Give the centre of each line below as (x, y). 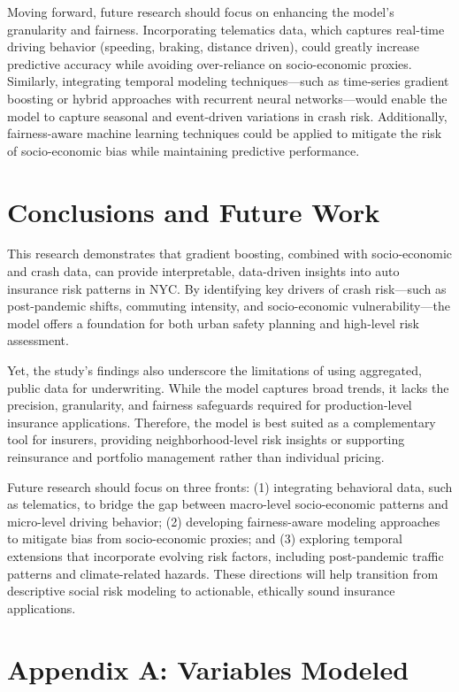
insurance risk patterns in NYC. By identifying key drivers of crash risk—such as (227, 288)
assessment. (38, 340)
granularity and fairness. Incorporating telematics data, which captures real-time (226, 29)
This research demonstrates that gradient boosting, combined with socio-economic (230, 254)
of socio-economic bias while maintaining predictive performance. (184, 150)
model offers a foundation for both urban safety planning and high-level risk (213, 323)
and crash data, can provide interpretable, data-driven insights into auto (203, 271)
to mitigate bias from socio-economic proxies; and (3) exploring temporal (205, 538)
